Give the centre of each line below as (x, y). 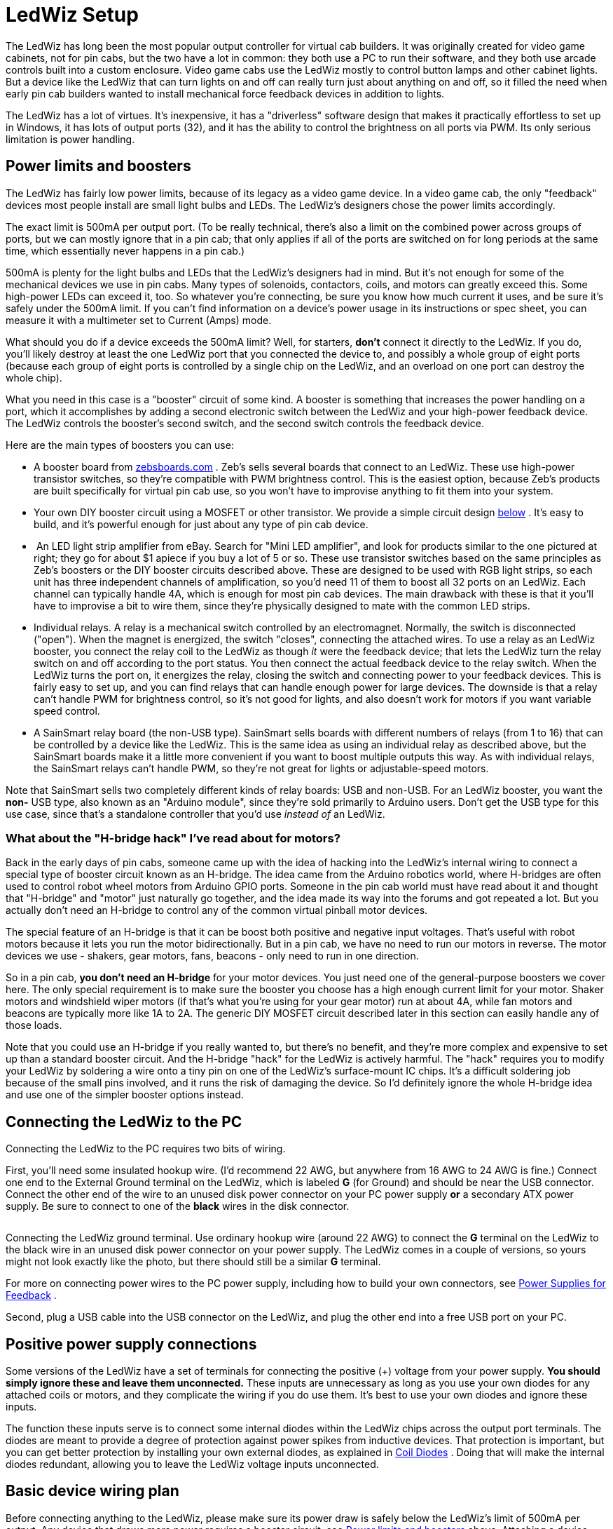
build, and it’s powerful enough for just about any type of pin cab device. (201, 524)
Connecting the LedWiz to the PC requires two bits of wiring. (146, 1149)
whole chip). (34, 377)
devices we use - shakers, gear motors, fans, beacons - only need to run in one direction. (212, 956)
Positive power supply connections (131, 1344)
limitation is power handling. (70, 139)
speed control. (67, 710)
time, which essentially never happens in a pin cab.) (125, 250)
